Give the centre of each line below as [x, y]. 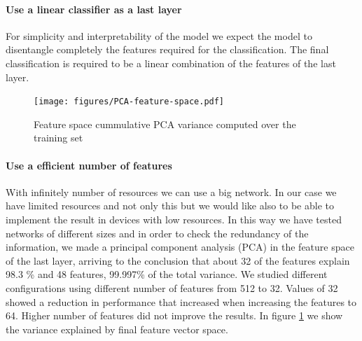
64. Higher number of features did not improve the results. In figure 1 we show [174, 315]
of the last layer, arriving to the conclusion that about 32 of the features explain [178, 260]
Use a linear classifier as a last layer [94, 9]
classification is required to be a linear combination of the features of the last [171, 63]
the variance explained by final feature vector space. [117, 329]
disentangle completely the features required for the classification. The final [167, 49]
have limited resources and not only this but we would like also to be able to [170, 206]
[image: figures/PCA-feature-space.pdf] [129, 102]
